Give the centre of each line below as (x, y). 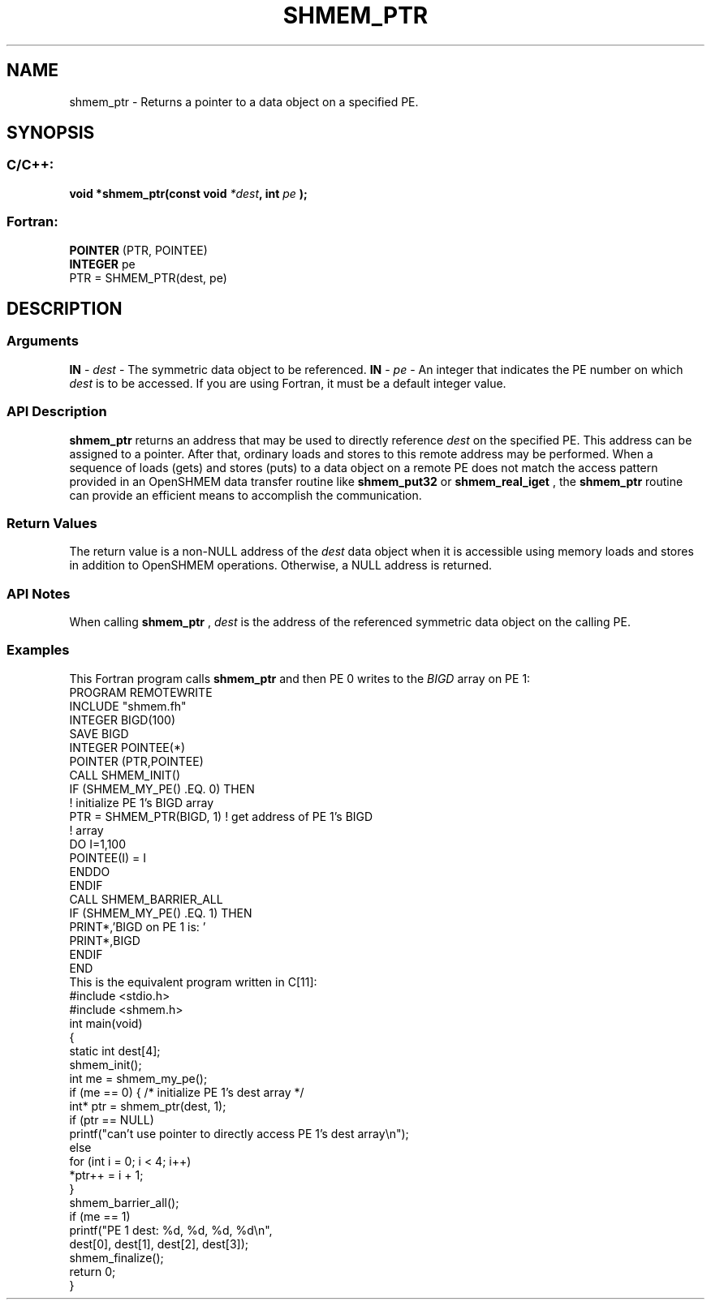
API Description (57, 412)
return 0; (93, 1271)
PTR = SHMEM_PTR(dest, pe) (148, 277)
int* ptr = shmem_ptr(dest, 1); (148, 1106)
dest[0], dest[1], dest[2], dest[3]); (159, 1244)
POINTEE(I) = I (108, 857)
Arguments (43, 341)
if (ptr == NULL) (112, 1119)
